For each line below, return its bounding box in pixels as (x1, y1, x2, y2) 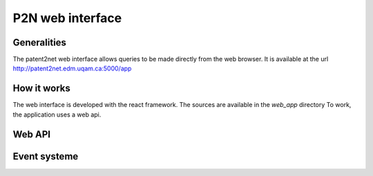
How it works (12, 83, 70, 95)
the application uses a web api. (12, 110, 102, 119)
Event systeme (12, 150, 79, 162)
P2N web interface (12, 10, 122, 26)
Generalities (12, 37, 67, 48)
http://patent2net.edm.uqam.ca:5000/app (12, 64, 132, 72)
